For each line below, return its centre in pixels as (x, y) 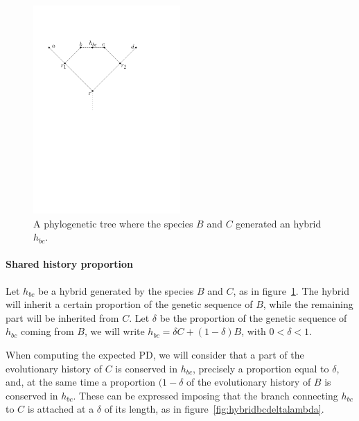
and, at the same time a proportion (80, 382)
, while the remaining (308, 304)
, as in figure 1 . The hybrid (291, 290)
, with (254, 331)
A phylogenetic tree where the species (113, 223)
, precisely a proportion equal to (261, 368)
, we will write (114, 331)
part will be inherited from (62, 317)
